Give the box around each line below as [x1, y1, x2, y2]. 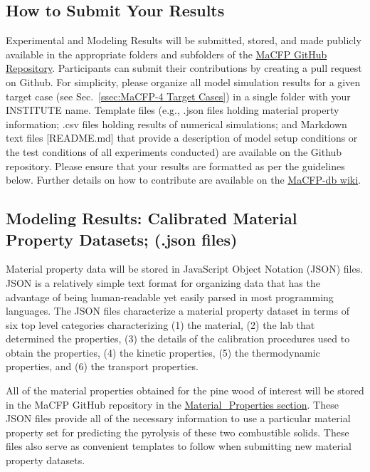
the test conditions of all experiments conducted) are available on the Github [6, 144, 342, 159]
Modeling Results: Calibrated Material [6, 207, 297, 229]
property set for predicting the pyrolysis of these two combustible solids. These [6, 424, 349, 439]
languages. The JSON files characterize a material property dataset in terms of [6, 303, 349, 318]
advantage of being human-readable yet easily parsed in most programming [6, 289, 334, 304]
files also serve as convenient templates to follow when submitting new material [6, 439, 351, 453]
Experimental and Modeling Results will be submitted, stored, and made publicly [6, 33, 361, 48]
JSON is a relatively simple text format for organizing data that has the [6, 275, 320, 290]
